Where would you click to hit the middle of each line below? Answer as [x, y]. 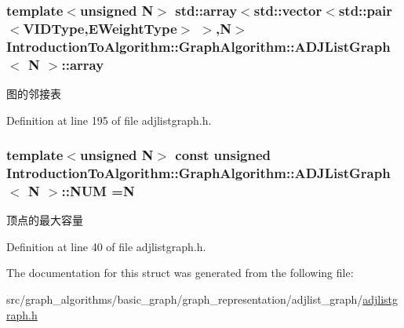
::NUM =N [98, 190]
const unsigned [223, 155]
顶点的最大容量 [45, 220]
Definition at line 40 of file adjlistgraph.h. [106, 246]
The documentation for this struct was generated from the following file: [180, 273]
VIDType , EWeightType [100, 28]
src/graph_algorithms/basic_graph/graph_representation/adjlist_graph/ [185, 299]
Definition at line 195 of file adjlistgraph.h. [109, 120]
